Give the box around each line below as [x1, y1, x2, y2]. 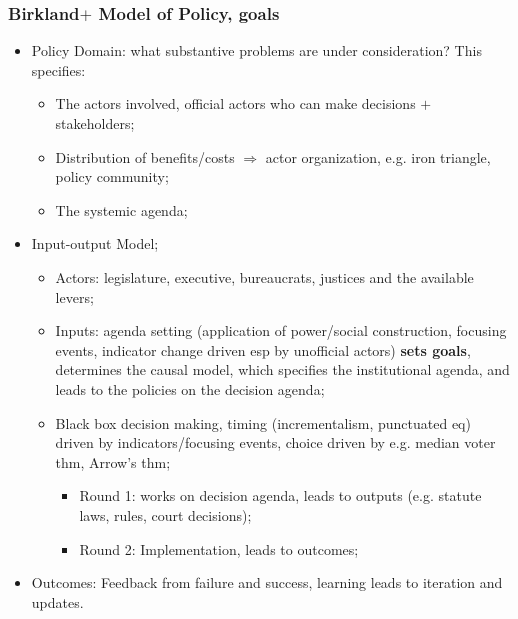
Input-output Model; [31, 233, 159, 254]
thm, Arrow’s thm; [55, 451, 171, 472]
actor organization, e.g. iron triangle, [265, 146, 491, 167]
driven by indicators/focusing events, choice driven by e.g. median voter [55, 432, 496, 453]
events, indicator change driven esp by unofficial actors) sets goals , [55, 339, 471, 360]
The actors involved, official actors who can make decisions [55, 93, 416, 114]
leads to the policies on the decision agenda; [55, 378, 325, 399]
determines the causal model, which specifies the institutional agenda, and [55, 359, 510, 380]
